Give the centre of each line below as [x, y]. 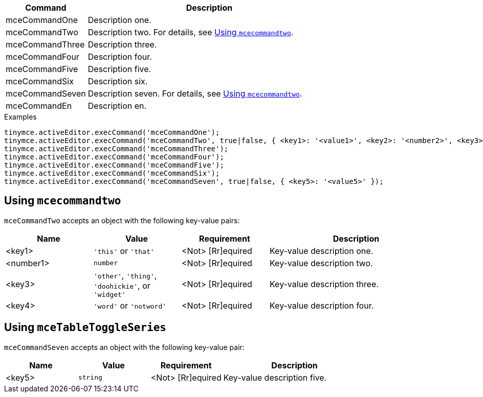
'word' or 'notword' [130, 305]
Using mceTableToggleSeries [85, 328]
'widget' [110, 294]
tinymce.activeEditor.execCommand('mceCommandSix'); [112, 173]
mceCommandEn [39, 106]
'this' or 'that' [124, 251]
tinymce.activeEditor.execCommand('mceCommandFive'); [114, 165]
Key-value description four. [322, 305]
